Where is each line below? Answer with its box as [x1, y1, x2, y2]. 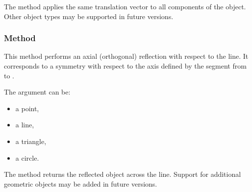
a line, [15, 120, 34, 130]
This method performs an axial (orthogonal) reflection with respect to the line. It [4, 51, 249, 61]
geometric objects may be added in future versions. [4, 178, 157, 189]
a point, [15, 103, 39, 113]
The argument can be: [4, 87, 71, 97]
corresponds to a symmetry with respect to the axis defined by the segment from [4, 61, 247, 71]
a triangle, [15, 136, 47, 146]
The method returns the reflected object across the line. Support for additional [4, 169, 241, 179]
